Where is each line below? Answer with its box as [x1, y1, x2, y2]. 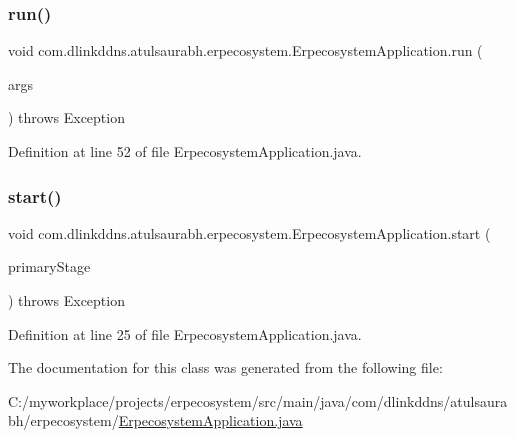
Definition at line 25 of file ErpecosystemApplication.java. [8, 323, 362, 344]
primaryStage [8, 256, 91, 277]
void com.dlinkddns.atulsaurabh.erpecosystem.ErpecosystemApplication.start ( [8, 222, 491, 243]
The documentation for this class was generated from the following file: [8, 357, 443, 378]
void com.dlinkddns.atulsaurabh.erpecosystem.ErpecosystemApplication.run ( [8, 40, 483, 61]
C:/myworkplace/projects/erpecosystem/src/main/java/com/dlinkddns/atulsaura [8, 390, 508, 411]
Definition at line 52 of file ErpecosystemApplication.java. [8, 141, 362, 161]
